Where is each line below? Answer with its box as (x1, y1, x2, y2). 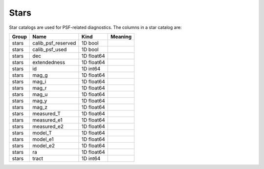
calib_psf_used (32, 46, 67, 53)
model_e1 (32, 136, 54, 143)
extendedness (32, 59, 66, 65)
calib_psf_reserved (32, 40, 76, 46)
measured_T (32, 110, 61, 117)
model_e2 (32, 142, 55, 149)
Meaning (110, 33, 132, 40)
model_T (32, 129, 52, 136)
